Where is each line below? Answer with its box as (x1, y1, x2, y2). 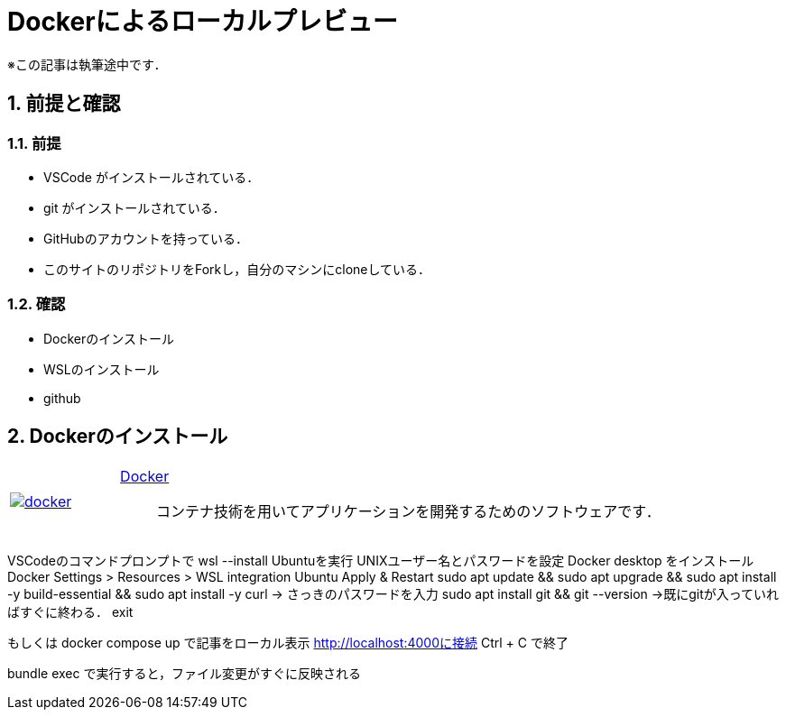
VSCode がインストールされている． (43, 169, 260, 185)
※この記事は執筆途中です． (7, 56, 167, 72)
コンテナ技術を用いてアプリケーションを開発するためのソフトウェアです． (156, 501, 661, 520)
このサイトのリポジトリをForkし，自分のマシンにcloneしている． (43, 261, 431, 277)
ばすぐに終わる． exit (7, 603, 134, 620)
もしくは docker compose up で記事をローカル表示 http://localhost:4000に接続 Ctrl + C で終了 (7, 634, 569, 650)
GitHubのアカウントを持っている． (43, 230, 248, 246)
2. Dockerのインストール (7, 425, 228, 448)
